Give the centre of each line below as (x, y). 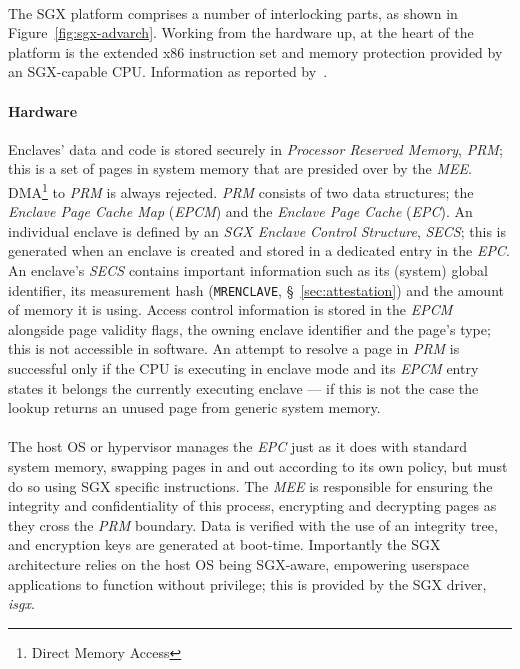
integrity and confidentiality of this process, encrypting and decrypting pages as (252, 505)
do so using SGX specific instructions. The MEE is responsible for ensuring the (250, 485)
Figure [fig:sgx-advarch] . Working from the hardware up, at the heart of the (241, 32)
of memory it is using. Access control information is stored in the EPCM (230, 309)
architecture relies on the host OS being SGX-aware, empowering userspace (239, 563)
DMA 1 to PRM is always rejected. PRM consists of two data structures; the (241, 190)
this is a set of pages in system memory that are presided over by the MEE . (240, 168)
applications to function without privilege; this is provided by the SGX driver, (247, 583)
